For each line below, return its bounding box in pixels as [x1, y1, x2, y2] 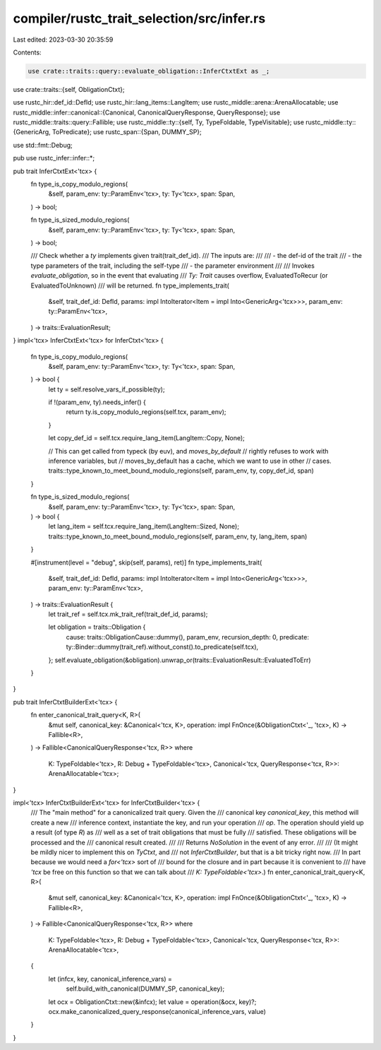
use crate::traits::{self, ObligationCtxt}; [13, 85, 125, 93]
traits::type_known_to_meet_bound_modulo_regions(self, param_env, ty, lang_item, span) [48, 532, 308, 541]
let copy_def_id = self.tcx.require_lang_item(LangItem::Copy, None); [48, 434, 245, 442]
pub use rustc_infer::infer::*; [13, 154, 95, 163]
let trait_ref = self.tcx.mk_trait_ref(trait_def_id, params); [48, 610, 208, 618]
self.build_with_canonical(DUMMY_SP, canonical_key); [66, 984, 225, 993]
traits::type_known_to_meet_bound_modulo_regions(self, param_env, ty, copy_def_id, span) [48, 466, 314, 475]
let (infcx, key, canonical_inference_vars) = [48, 974, 173, 983]
